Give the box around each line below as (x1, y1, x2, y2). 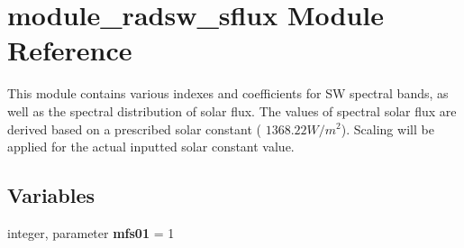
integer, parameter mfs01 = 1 (7, 223, 175, 242)
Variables (7, 181, 96, 209)
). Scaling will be (341, 119, 434, 138)
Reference (7, 32, 132, 69)
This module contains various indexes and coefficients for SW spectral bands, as (7, 84, 449, 103)
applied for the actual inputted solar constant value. (7, 137, 295, 156)
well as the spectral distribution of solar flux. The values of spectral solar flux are (7, 101, 457, 120)
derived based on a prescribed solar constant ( (7, 119, 262, 138)
